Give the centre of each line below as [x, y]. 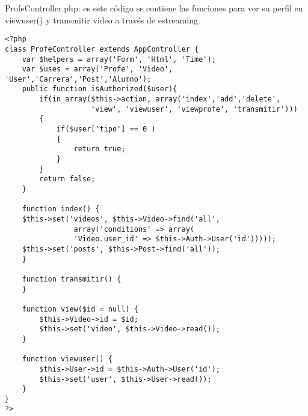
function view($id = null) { [80, 309]
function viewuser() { [67, 359]
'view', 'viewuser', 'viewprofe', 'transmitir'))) [194, 109]
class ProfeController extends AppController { [102, 49]
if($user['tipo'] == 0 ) [106, 129]
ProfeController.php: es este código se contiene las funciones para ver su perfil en [154, 8]
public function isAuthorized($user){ [100, 89]
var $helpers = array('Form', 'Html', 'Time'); [119, 59]
